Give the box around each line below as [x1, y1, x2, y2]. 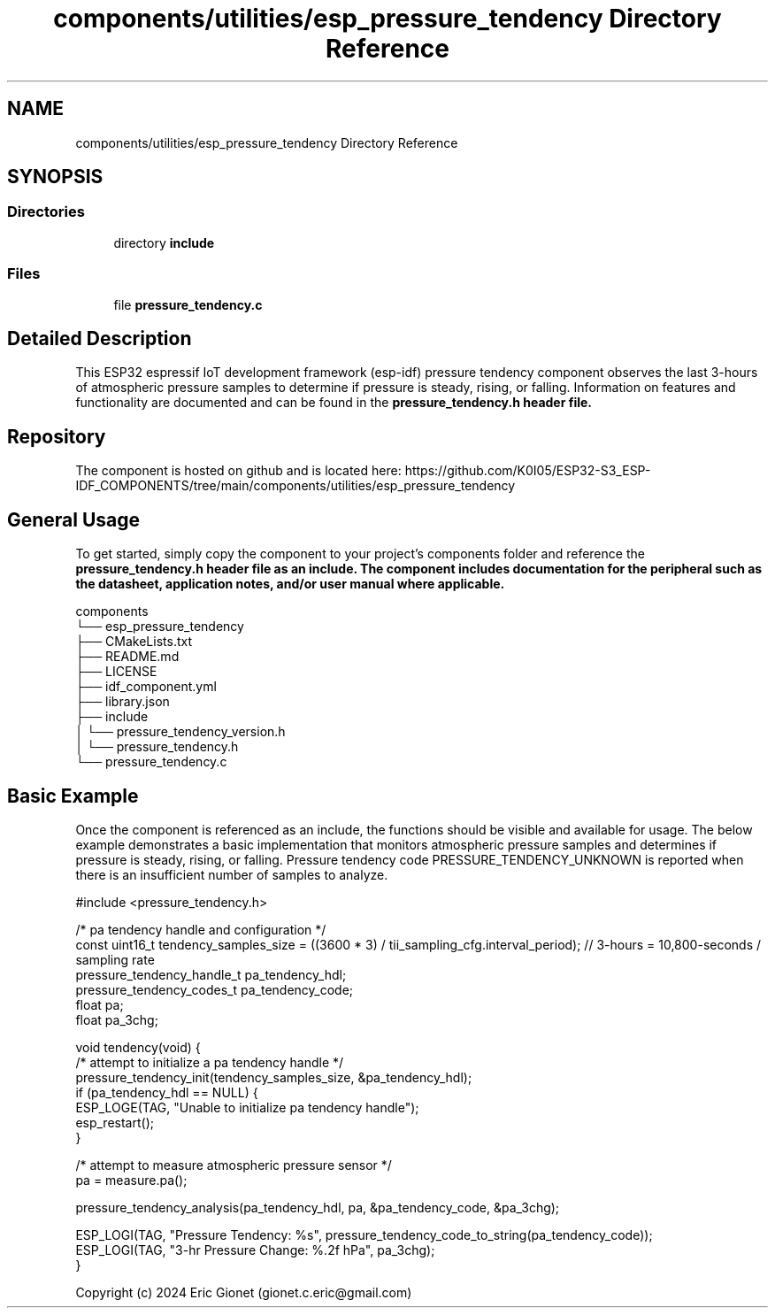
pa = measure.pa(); [75, 1172, 188, 1188]
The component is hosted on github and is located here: [75, 463, 402, 479]
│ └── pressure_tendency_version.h [75, 724, 286, 740]
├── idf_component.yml [75, 679, 217, 695]
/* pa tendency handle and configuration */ [75, 921, 326, 937]
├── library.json [75, 694, 170, 710]
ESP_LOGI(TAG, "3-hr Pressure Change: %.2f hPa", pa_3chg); [75, 1242, 435, 1257]
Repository [7, 425, 106, 448]
